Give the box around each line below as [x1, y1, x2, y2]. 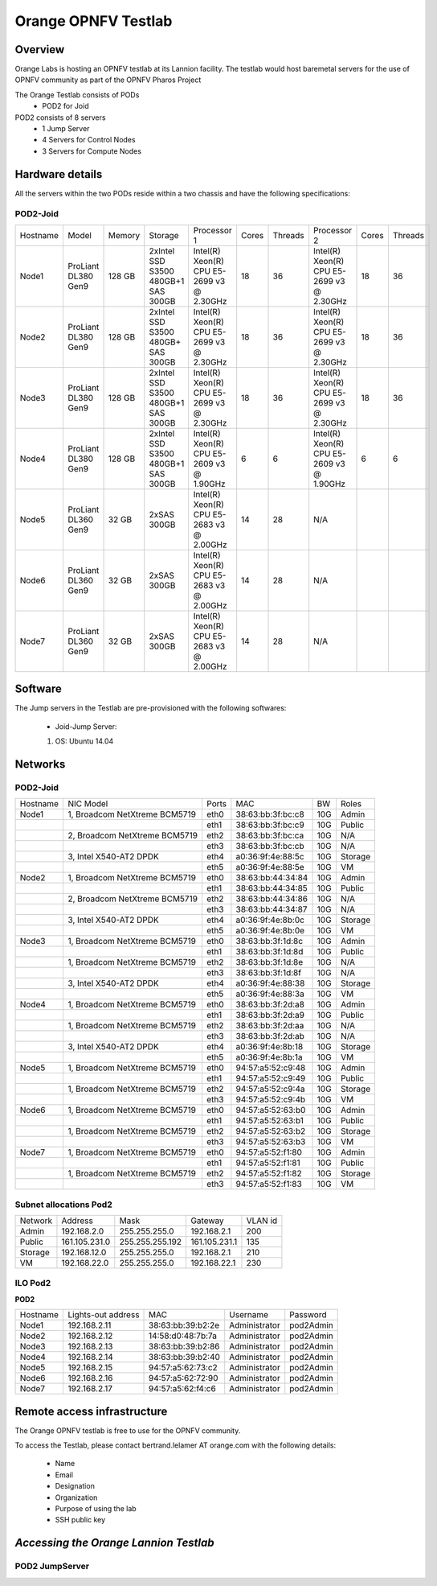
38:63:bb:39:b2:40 [149, 1352, 221, 1363]
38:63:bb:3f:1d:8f [235, 967, 301, 978]
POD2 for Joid [42, 101, 89, 111]
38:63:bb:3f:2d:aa [235, 1020, 304, 1032]
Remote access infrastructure [14, 1404, 168, 1418]
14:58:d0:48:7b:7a [149, 1330, 217, 1341]
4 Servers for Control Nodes [42, 135, 136, 145]
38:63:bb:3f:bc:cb [235, 841, 304, 852]
